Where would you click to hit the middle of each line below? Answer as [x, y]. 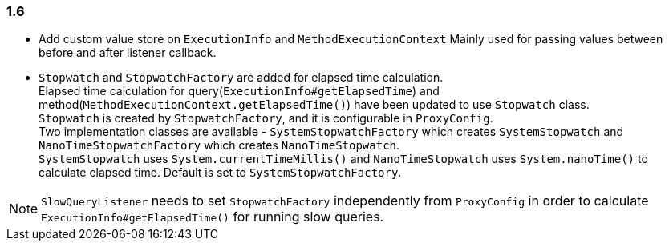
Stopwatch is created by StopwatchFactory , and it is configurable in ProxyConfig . [266, 118]
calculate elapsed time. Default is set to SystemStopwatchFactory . [220, 173]
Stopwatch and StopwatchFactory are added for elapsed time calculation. [241, 78]
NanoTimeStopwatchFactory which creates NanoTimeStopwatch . [219, 145]
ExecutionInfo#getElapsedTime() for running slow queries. [213, 217]
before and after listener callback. [128, 53]
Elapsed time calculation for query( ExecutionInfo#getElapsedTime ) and [239, 91]
